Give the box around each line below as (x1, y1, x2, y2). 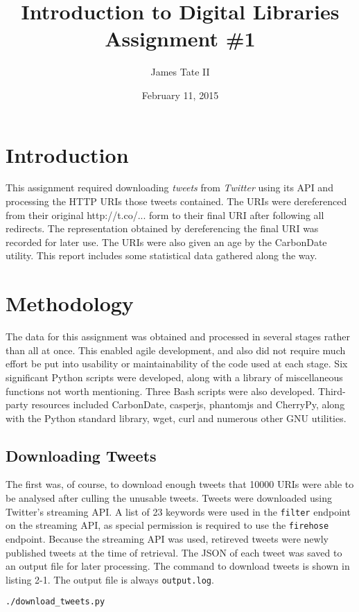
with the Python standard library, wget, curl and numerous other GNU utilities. (6, 410, 347, 425)
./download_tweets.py (6, 597, 105, 607)
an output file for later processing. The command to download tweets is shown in (6, 559, 350, 573)
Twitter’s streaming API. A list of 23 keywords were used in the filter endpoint (6, 504, 351, 518)
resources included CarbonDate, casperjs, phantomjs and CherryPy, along (31, 397, 345, 412)
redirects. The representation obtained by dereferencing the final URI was (6, 221, 319, 236)
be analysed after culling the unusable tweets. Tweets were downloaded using (6, 491, 332, 505)
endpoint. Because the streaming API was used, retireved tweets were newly (6, 531, 329, 545)
